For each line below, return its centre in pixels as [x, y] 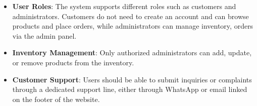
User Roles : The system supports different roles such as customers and [124, 6]
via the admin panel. [44, 35]
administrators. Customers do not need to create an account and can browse [131, 16]
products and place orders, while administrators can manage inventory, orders [133, 26]
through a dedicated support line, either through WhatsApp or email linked [130, 89]
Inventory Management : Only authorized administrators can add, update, [132, 52]
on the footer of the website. [56, 99]
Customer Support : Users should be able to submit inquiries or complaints [132, 79]
